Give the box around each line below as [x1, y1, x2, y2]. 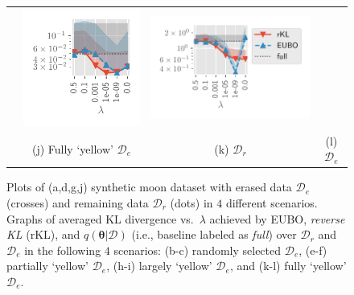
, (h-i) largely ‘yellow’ [106, 257, 212, 274]
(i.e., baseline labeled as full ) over [131, 226, 297, 243]
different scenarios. [225, 195, 318, 211]
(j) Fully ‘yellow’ [31, 140, 113, 157]
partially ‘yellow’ [6, 257, 88, 274]
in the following [24, 241, 101, 258]
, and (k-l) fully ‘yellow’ [229, 257, 347, 274]
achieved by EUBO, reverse [209, 210, 345, 227]
